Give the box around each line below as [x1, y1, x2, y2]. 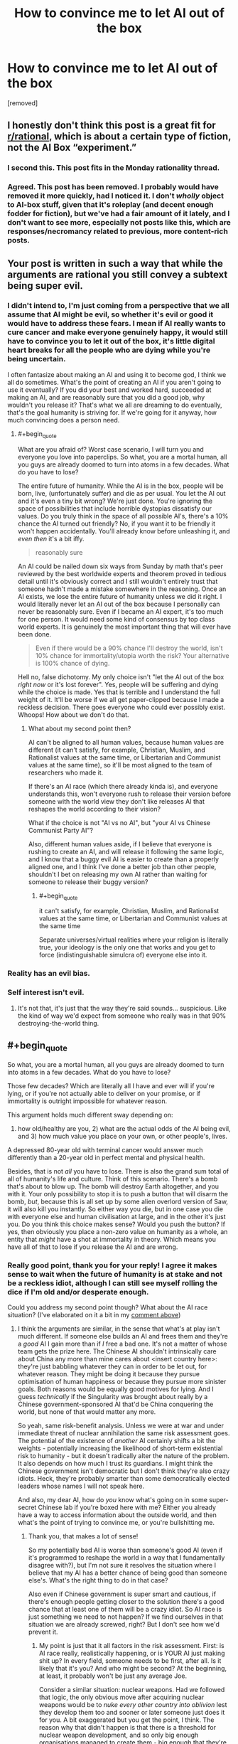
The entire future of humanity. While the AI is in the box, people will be [17, 482, 224, 490]
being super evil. [7, 280, 83, 292]
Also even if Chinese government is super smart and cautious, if [28, 1590, 217, 1598]
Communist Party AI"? [28, 826, 94, 834]
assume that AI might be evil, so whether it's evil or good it [7, 309, 214, 319]
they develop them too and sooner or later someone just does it [38, 1708, 225, 1716]
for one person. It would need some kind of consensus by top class [17, 615, 215, 623]
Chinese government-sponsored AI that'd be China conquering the [17, 1400, 214, 1408]
